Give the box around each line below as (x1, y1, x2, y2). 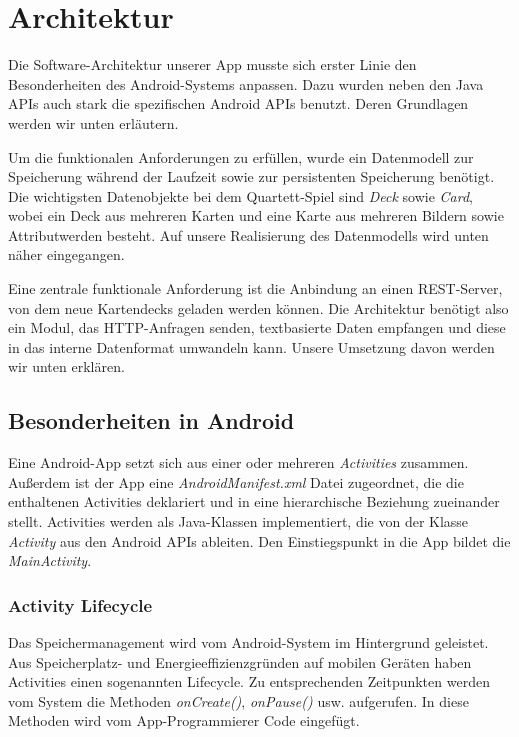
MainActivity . (8, 550, 92, 571)
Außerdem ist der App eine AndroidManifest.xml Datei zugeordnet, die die (8, 471, 464, 492)
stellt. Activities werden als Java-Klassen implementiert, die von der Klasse (8, 511, 469, 532)
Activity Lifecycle (8, 592, 153, 617)
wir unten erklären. (8, 356, 125, 377)
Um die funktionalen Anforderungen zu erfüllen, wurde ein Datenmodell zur (8, 146, 474, 167)
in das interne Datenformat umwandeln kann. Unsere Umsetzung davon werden (8, 336, 495, 357)
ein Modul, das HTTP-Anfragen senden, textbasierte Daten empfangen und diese (8, 317, 506, 338)
